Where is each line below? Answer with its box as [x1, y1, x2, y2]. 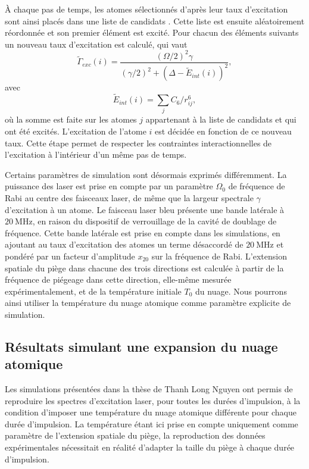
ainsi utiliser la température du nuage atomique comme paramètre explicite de [5, 296, 291, 309]
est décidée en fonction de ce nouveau [155, 125, 292, 137]
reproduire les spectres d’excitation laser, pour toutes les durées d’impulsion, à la [5, 394, 301, 407]
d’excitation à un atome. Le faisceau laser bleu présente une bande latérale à [5, 203, 285, 215]
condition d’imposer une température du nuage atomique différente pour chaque [5, 406, 296, 418]
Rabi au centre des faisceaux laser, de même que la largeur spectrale [5, 191, 254, 204]
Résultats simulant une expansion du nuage [5, 337, 278, 355]
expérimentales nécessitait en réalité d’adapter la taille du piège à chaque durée [5, 441, 295, 454]
